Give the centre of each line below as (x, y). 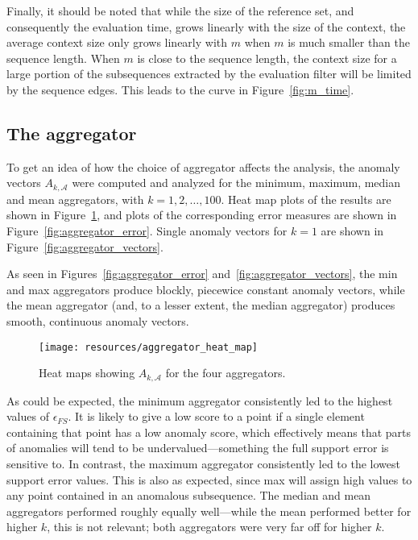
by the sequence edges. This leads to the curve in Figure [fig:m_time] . (180, 89)
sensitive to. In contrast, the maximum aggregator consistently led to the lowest (203, 464)
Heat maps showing (87, 373)
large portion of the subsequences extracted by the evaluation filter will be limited (209, 74)
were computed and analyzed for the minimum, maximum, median (236, 183)
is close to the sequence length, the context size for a (267, 58)
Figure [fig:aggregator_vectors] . (85, 246)
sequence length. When (63, 58)
